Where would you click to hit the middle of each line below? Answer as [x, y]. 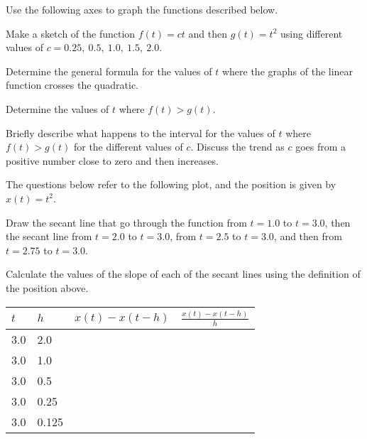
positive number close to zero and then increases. [112, 160]
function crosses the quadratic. [72, 85]
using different [312, 33]
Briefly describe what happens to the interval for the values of [141, 132]
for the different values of [128, 147]
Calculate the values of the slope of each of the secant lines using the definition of [183, 274]
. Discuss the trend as [237, 147]
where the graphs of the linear [287, 71]
